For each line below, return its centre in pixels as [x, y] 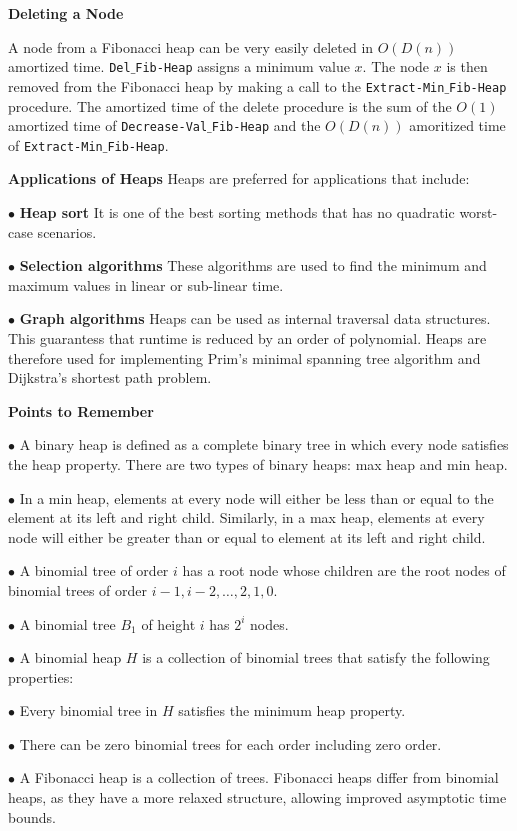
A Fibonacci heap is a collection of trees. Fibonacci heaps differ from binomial [259, 777]
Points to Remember [81, 410]
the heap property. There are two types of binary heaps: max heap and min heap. [258, 463]
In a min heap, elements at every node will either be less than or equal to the [256, 497]
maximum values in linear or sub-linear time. [146, 284]
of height [168, 623]
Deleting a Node [66, 13]
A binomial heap [70, 657]
